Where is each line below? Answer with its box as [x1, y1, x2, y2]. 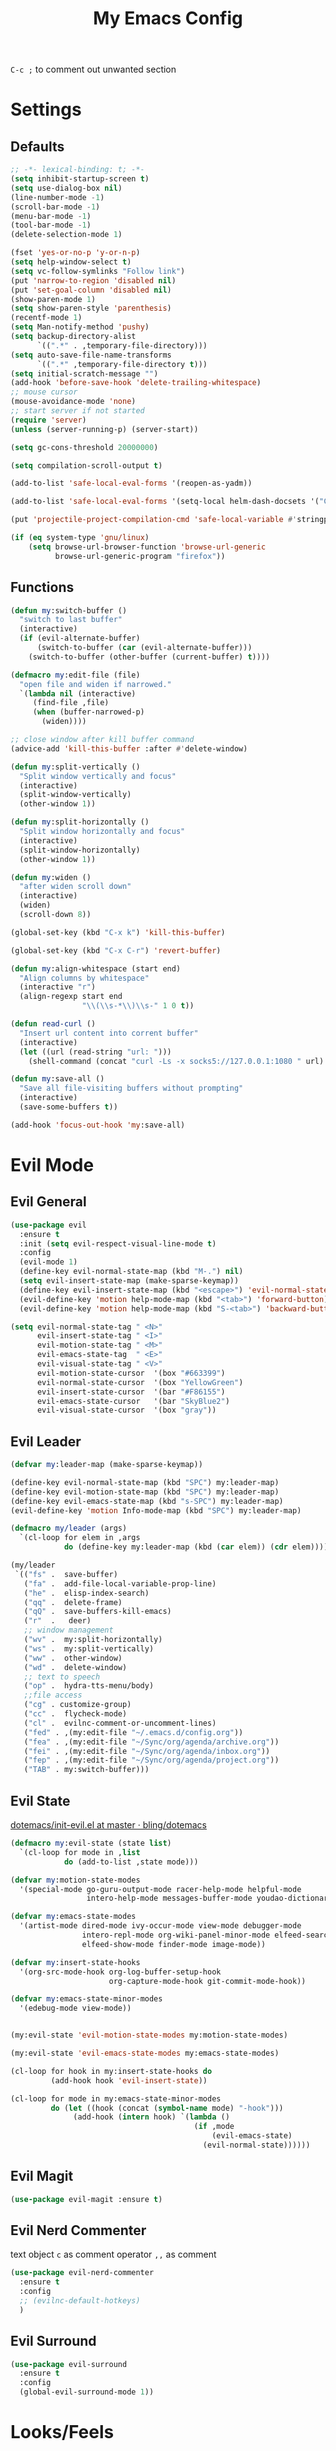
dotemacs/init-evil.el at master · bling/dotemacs [10, 1819, 208, 1831]
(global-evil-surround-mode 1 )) [19, 2387, 155, 2397]
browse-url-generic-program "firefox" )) [54, 551, 226, 561]
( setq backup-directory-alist [10, 332, 137, 342]
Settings [10, 98, 82, 121]
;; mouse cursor [10, 387, 78, 397]
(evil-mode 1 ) [19, 1257, 78, 1267]
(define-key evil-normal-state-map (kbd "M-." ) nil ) [19, 1267, 244, 1277]
